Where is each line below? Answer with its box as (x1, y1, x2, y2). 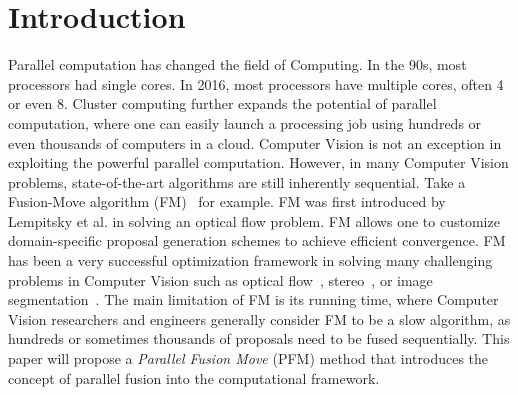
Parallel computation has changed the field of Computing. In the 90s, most (8, 54, 467, 75)
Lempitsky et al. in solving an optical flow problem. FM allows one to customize (8, 210, 500, 231)
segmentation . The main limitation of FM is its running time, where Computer (8, 289, 499, 310)
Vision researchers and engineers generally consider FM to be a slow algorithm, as (8, 308, 511, 329)
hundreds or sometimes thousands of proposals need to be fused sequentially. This (8, 328, 510, 349)
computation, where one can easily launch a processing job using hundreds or (8, 112, 482, 133)
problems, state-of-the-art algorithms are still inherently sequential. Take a (8, 171, 466, 192)
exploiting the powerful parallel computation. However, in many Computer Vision (8, 152, 509, 173)
